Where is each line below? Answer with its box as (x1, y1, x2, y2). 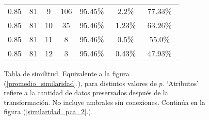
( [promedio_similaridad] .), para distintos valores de (4, 78, 157, 88)
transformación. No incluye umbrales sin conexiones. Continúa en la (4, 97, 205, 107)
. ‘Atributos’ (162, 78, 199, 88)
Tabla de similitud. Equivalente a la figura (4, 69, 129, 78)
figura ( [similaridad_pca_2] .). (4, 106, 93, 117)
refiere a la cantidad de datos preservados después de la (4, 87, 168, 98)
